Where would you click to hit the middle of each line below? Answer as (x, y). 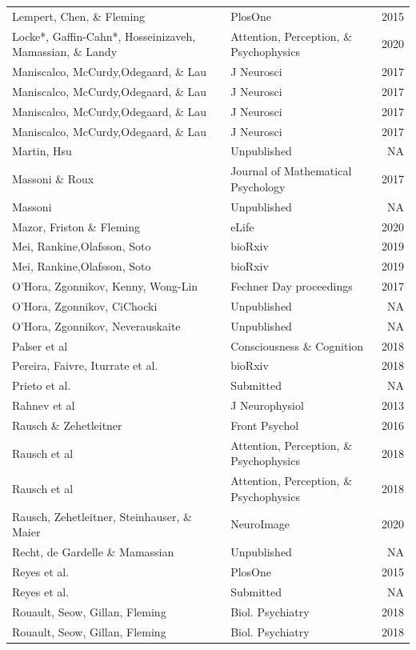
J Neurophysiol (267, 405)
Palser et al (40, 345)
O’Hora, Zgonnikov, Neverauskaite (96, 325)
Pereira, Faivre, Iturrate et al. (85, 365)
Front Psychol (265, 425)
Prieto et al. (42, 385)
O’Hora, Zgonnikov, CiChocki (85, 305)
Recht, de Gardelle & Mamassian (93, 552)
